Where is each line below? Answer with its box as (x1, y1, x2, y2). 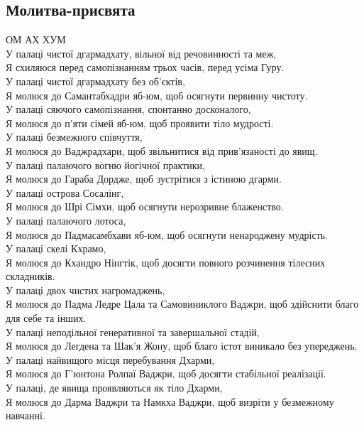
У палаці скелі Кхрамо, (6, 241, 106, 256)
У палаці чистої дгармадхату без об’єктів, (6, 73, 185, 88)
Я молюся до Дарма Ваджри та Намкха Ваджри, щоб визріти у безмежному (6, 394, 334, 409)
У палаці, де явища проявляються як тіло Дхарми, (6, 380, 223, 395)
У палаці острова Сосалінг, (6, 185, 124, 200)
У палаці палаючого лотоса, (6, 212, 126, 227)
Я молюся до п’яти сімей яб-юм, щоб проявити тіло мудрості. (6, 115, 274, 130)
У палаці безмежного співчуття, (6, 129, 143, 144)
